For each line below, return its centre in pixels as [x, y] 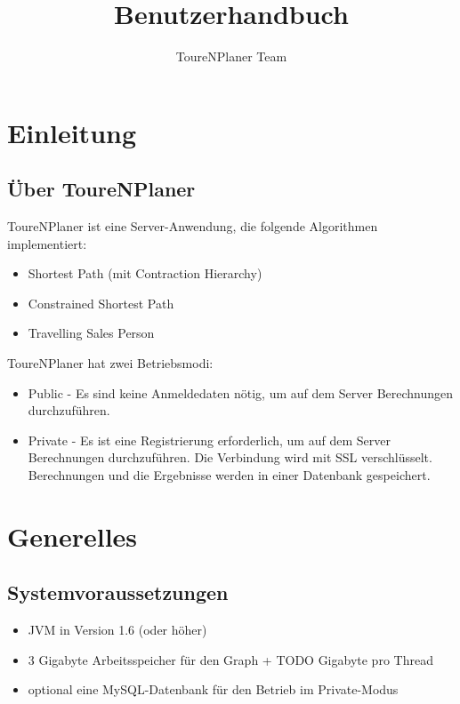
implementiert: [47, 243]
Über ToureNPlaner [101, 189]
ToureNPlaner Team [231, 56]
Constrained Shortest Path [101, 303]
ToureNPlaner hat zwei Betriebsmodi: [110, 363]
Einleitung [72, 132]
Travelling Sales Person [91, 333]
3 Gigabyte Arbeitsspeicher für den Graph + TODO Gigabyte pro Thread [230, 659]
